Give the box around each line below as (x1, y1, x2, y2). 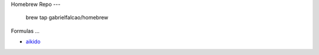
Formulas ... (11, 27, 40, 35)
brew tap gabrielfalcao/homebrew (25, 14, 109, 21)
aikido (25, 38, 41, 45)
